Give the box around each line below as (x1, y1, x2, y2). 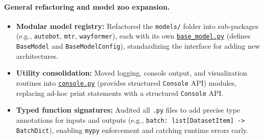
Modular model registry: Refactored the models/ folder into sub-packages (16, 20, 258, 31)
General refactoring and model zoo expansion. (4, 1, 170, 12)
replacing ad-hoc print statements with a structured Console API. (16, 87, 224, 98)
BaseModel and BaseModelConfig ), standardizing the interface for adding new (16, 41, 260, 51)
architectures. (16, 50, 59, 61)
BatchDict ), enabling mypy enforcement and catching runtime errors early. (16, 124, 249, 135)
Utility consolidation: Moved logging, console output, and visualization (16, 67, 247, 78)
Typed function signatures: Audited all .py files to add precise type (16, 105, 241, 115)
